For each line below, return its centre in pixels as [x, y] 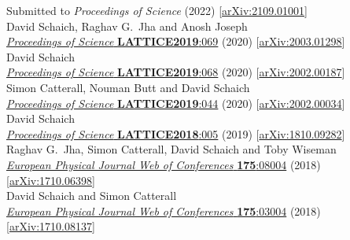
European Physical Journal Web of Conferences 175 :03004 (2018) [164, 210]
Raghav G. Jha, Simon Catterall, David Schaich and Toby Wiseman [171, 149]
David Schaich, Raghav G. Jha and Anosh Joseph [127, 26]
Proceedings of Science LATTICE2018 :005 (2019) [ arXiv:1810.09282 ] [176, 133]
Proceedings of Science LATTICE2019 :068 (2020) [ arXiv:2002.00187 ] [176, 72]
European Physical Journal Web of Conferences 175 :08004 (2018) [164, 164]
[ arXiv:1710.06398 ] [51, 180]
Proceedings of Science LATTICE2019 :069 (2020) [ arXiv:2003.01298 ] [176, 41]
